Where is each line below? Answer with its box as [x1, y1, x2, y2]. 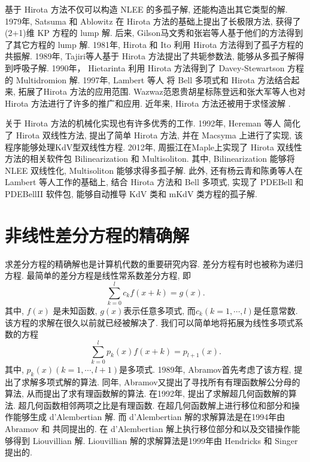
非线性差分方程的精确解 [5, 222, 190, 247]
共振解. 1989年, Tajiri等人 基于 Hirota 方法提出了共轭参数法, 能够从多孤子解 [5, 50, 296, 62]
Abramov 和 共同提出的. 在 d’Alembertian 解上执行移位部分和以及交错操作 [5, 422, 292, 435]
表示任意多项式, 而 [123, 304, 196, 316]
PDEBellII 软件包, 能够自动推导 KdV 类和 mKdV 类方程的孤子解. [5, 187, 257, 200]
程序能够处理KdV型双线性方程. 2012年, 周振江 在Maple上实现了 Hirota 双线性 [5, 140, 302, 153]
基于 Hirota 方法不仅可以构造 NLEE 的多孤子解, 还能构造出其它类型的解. [5, 3, 288, 15]
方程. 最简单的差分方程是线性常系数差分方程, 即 [5, 269, 192, 282]
